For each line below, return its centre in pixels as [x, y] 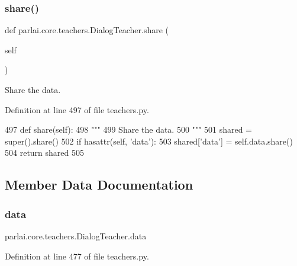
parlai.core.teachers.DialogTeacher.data [76, 235]
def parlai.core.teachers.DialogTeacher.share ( [87, 30]
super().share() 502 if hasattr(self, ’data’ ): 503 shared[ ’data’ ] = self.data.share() [149, 141]
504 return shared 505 [45, 153]
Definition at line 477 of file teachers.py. [77, 256]
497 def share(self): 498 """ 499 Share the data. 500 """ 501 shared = [128, 129]
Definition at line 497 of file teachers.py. [77, 109]
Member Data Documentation [99, 185]
